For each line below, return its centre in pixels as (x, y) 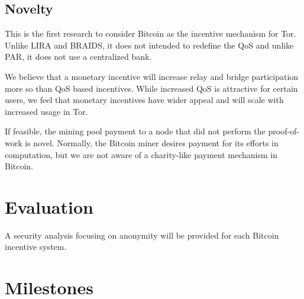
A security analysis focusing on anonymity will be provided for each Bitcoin (142, 235)
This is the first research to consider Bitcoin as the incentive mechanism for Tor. (151, 33)
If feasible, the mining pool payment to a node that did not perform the (135, 131)
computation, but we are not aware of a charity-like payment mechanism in (141, 154)
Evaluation (49, 206)
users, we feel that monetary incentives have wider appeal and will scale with (144, 100)
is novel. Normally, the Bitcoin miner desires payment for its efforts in (152, 142)
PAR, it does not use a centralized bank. (78, 57)
